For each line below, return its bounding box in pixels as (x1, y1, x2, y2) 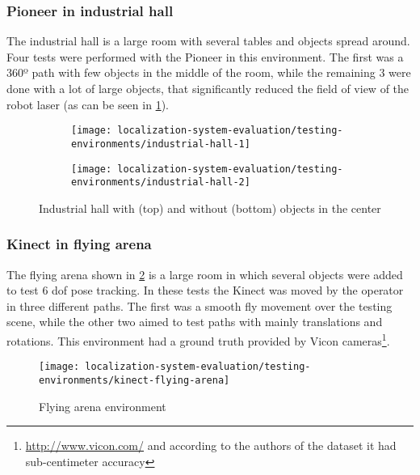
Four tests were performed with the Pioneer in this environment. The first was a (6, 48, 404, 65)
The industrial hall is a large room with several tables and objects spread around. (6, 32, 410, 49)
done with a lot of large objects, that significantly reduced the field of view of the (6, 80, 409, 96)
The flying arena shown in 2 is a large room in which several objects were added (6, 265, 403, 282)
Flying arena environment (39, 397, 166, 414)
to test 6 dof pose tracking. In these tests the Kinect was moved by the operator (6, 282, 404, 299)
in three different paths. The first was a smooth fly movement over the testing (6, 297, 393, 314)
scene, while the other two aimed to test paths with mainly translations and (6, 313, 383, 330)
